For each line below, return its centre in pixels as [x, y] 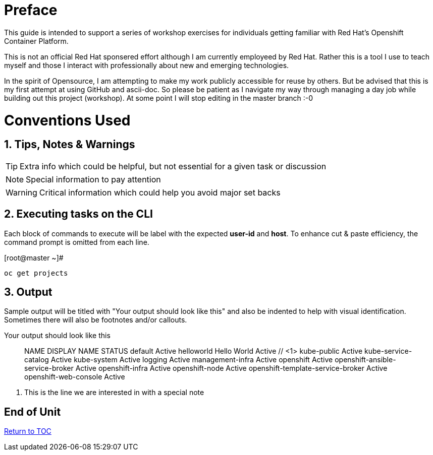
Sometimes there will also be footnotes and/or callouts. [96, 320]
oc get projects [36, 273]
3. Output [28, 292]
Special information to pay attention [93, 179]
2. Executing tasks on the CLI [78, 214]
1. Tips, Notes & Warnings [70, 145]
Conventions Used [67, 120]
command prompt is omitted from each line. [77, 242]
